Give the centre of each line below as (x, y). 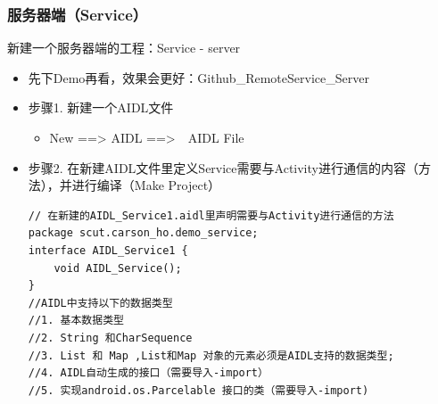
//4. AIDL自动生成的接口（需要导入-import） (148, 373)
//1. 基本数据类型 (76, 321)
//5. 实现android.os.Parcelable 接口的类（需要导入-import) (198, 390)
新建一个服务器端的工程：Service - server (124, 48)
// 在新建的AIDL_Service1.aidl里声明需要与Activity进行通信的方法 (211, 215)
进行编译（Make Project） (146, 185)
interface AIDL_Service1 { (108, 250)
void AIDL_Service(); (118, 268)
